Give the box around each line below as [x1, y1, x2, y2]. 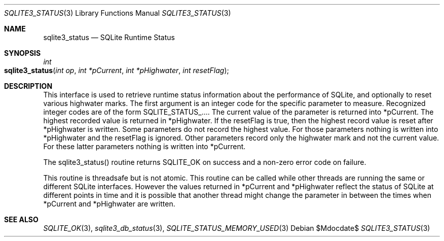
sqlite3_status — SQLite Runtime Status [43, 33, 175, 42]
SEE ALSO [4, 215, 39, 224]
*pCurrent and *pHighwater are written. [43, 199, 175, 208]
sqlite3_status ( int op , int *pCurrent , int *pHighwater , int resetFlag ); [4, 66, 229, 75]
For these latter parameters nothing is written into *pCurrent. [43, 142, 246, 151]
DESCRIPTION [4, 82, 53, 90]
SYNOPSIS [4, 49, 41, 57]
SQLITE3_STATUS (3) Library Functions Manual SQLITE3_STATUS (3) [4, 9, 231, 17]
